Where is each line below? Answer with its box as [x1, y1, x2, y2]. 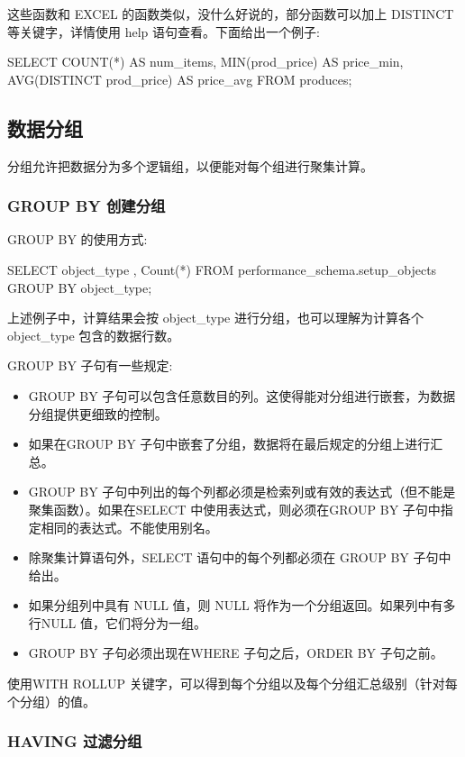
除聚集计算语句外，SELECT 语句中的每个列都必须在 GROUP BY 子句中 [28, 548, 451, 567]
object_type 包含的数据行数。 [7, 325, 180, 344]
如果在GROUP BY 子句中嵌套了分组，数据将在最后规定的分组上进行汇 [28, 434, 443, 453]
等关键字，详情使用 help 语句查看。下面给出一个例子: [7, 22, 320, 41]
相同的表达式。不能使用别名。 [41, 517, 218, 536]
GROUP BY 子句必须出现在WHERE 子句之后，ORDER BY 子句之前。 [28, 643, 443, 662]
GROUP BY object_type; [7, 278, 152, 296]
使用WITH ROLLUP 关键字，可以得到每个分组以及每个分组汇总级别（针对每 [7, 674, 458, 693]
